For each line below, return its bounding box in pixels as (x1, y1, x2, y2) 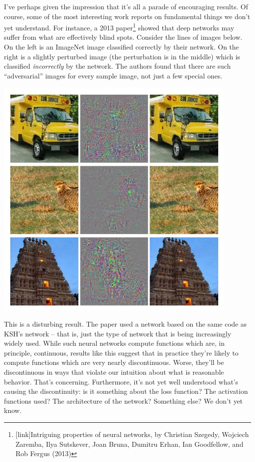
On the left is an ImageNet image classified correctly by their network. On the (4, 42, 239, 52)
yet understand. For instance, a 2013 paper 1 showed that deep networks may (4, 21, 234, 32)
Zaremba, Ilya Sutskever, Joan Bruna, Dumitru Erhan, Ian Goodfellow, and (15, 438, 244, 449)
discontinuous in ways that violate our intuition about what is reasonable (4, 366, 224, 377)
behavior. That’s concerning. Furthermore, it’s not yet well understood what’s (4, 376, 238, 386)
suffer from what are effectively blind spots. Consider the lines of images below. (4, 32, 242, 42)
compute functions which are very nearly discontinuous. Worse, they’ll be (4, 357, 224, 367)
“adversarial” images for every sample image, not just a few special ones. (4, 70, 223, 80)
